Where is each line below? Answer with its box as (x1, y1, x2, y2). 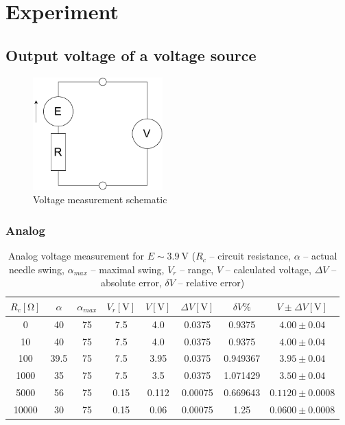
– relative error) (178, 275, 245, 290)
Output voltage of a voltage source (5, 44, 257, 65)
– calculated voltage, (225, 262, 311, 276)
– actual (303, 249, 337, 263)
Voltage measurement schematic (33, 192, 167, 207)
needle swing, (9, 262, 65, 276)
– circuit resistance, (209, 249, 291, 263)
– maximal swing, (91, 262, 165, 276)
